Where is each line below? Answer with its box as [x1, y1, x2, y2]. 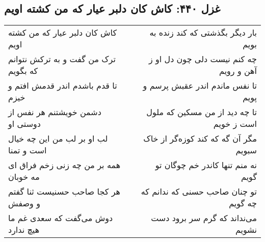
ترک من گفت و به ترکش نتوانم [8, 53, 116, 65]
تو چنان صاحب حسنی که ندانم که [141, 185, 257, 198]
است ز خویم [213, 118, 257, 130]
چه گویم [229, 197, 257, 209]
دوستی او [8, 118, 41, 130]
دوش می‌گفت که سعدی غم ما [8, 212, 113, 224]
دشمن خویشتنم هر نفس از [8, 106, 101, 118]
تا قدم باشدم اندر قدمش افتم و [8, 79, 117, 92]
